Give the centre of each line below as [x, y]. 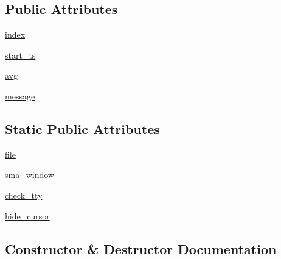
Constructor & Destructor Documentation [141, 248]
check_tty [24, 195]
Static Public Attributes [82, 128]
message [20, 95]
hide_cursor [27, 215]
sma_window [29, 175]
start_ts [20, 55]
